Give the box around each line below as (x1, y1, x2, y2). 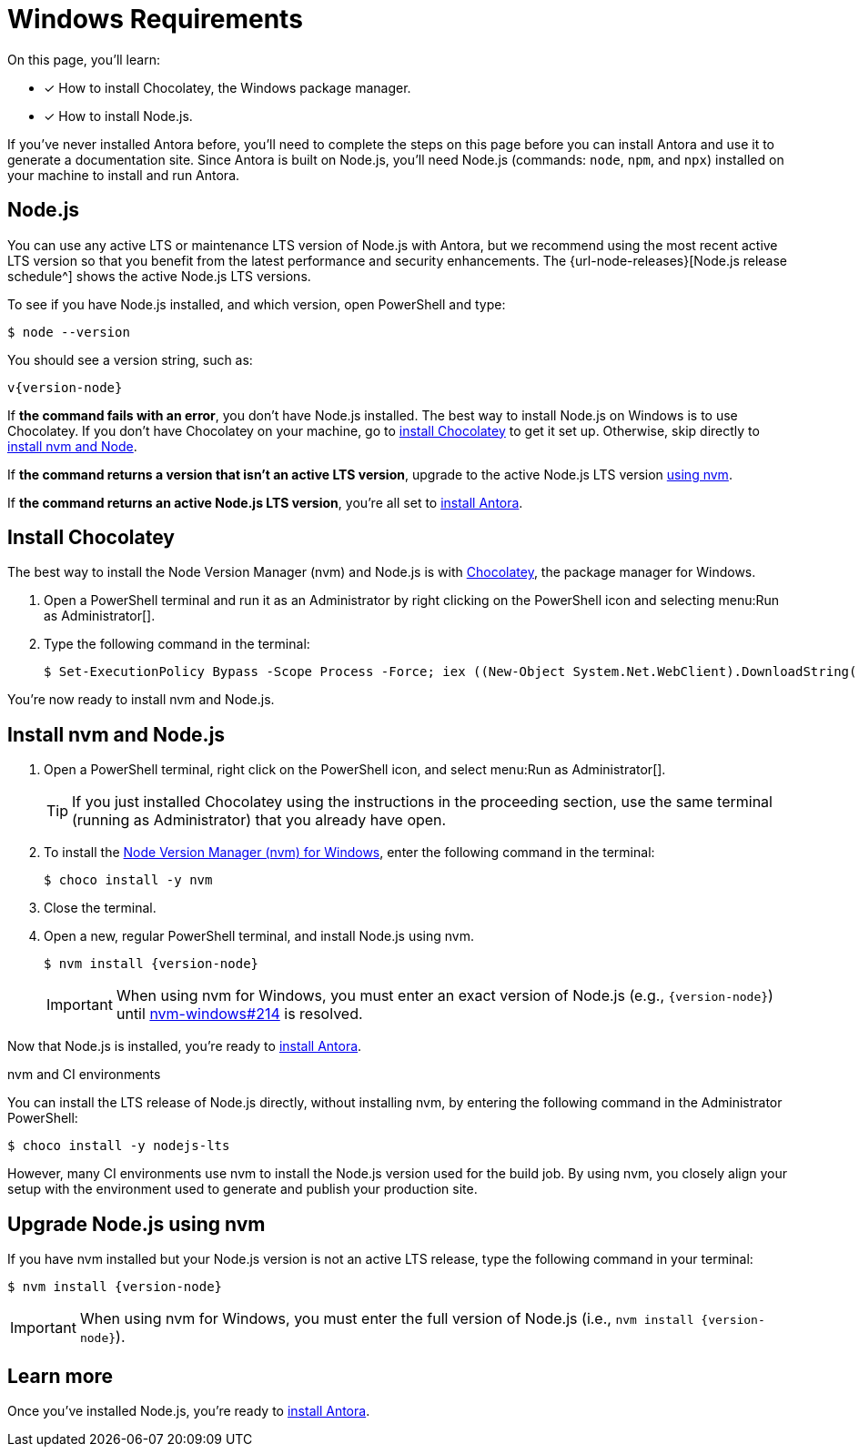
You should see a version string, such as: (7, 351, 253, 368)
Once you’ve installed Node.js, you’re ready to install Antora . (7, 1402, 370, 1419)
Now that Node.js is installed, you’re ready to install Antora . (7, 1038, 362, 1055)
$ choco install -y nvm (44, 873, 213, 888)
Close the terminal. (44, 900, 157, 916)
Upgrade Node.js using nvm (7, 1212, 266, 1236)
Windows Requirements (7, 4, 303, 35)
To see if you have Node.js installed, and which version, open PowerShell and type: (7, 296, 506, 312)
